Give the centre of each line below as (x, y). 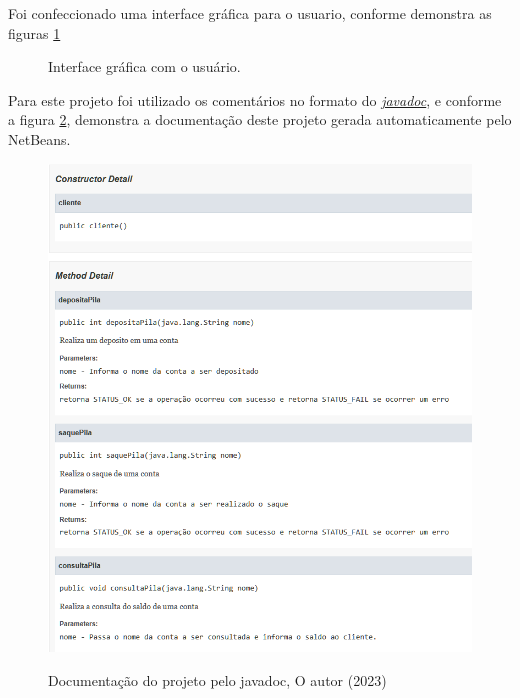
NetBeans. (39, 138)
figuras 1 (34, 32)
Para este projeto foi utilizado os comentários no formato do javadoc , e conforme (255, 99)
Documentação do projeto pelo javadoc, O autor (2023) (217, 680)
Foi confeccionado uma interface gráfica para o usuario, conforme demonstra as (250, 13)
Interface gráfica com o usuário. (144, 66)
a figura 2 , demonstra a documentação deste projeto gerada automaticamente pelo (260, 119)
